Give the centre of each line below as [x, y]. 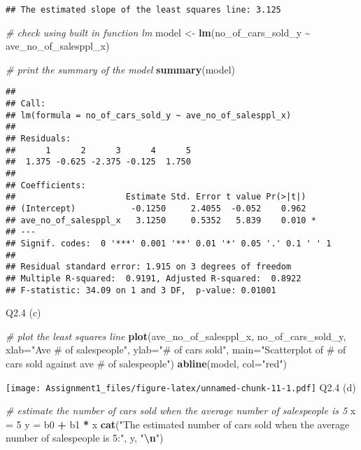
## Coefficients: [46, 185]
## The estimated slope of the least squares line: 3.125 [143, 10]
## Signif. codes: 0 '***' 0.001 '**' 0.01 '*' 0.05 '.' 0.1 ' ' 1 [169, 243]
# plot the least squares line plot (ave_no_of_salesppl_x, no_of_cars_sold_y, [176, 336]
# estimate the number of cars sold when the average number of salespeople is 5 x [181, 410]
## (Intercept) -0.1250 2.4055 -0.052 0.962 [156, 209]
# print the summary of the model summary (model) [121, 69]
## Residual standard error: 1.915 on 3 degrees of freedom [149, 267]
